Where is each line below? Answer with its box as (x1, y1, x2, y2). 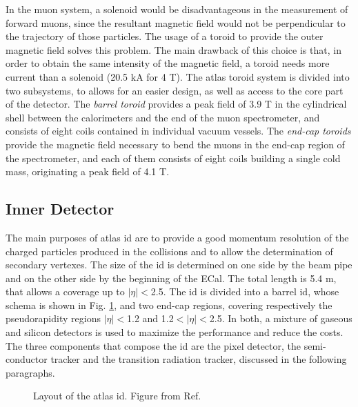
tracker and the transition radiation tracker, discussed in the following (50, 352, 347, 366)
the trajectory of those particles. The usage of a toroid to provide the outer (6, 29, 324, 43)
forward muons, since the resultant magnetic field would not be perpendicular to (6, 15, 346, 30)
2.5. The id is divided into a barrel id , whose (150, 284, 339, 299)
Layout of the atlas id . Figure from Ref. (33, 388, 201, 403)
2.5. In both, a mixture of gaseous (209, 311, 352, 326)
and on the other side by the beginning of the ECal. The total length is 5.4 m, (6, 270, 337, 285)
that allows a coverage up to (6, 284, 125, 299)
